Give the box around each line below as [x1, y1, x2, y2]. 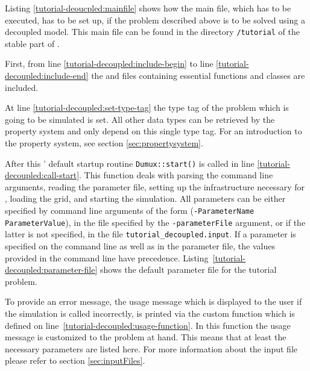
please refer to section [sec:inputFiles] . [5, 354, 145, 367]
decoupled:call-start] [5, 169, 80, 181]
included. [5, 81, 39, 93]
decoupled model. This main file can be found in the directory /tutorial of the [5, 25, 300, 38]
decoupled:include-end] [5, 69, 89, 82]
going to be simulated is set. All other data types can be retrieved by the [5, 113, 275, 125]
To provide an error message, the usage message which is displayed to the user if [5, 295, 302, 308]
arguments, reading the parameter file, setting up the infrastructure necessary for [5, 180, 305, 193]
